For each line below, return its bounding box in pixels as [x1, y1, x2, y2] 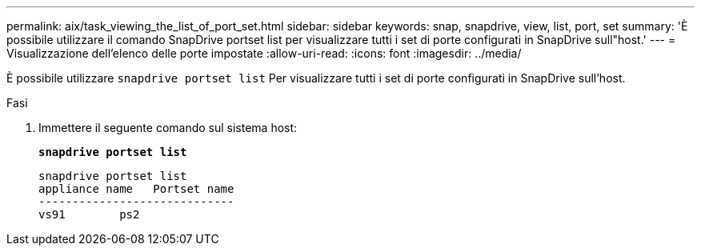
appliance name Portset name [38, 182, 234, 195]
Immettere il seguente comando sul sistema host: [38, 121, 298, 134]
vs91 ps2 [38, 208, 140, 221]
